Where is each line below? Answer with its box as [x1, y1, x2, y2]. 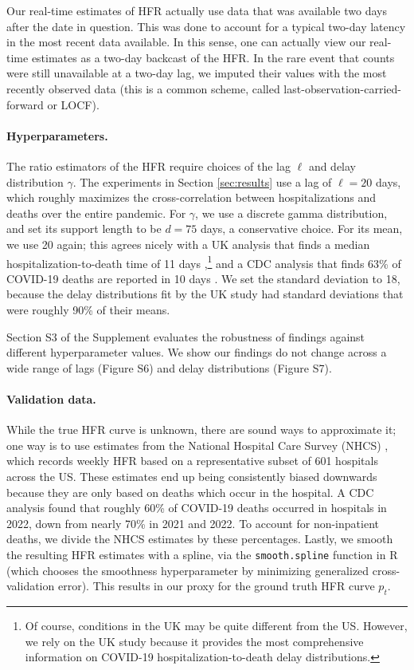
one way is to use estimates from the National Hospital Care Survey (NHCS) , [6, 436, 389, 453]
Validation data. [6, 390, 96, 407]
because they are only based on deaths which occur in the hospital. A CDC [6, 483, 374, 500]
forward [6, 96, 44, 112]
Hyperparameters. [6, 127, 108, 144]
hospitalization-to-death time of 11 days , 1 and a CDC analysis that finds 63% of [6, 252, 401, 271]
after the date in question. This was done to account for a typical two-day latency [6, 18, 406, 34]
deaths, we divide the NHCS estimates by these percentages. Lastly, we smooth [6, 530, 393, 547]
